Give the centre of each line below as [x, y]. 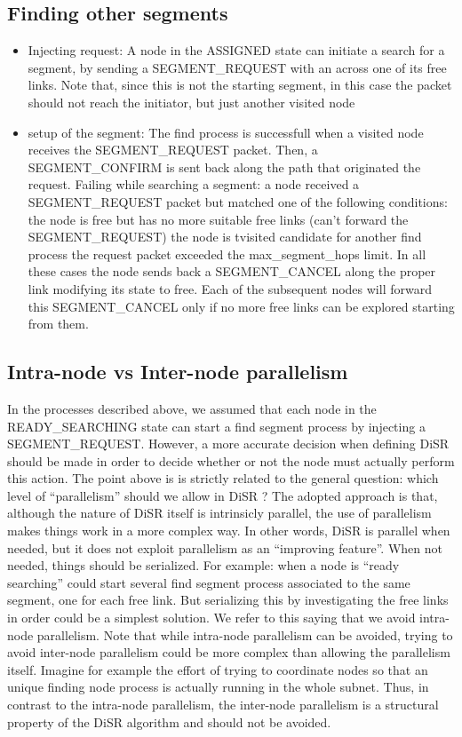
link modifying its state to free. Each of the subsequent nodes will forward [230, 288]
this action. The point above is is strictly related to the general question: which [223, 478]
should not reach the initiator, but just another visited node [191, 102]
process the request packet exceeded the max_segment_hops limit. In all [227, 254]
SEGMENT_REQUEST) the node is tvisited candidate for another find [225, 237]
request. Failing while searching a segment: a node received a [194, 184]
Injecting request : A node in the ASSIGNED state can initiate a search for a [236, 50]
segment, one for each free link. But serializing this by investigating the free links [228, 600]
